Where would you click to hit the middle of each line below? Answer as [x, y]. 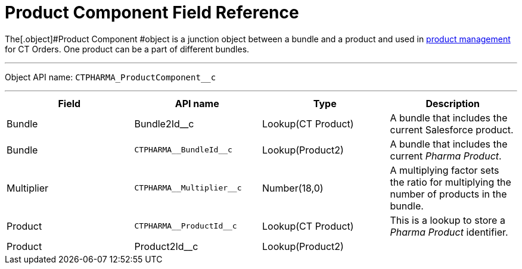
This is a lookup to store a [448, 220]
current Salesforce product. [452, 129]
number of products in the [448, 194]
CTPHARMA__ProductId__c [186, 226]
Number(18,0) [293, 188]
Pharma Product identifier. [449, 232]
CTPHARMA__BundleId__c [183, 150]
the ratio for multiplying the [450, 182]
